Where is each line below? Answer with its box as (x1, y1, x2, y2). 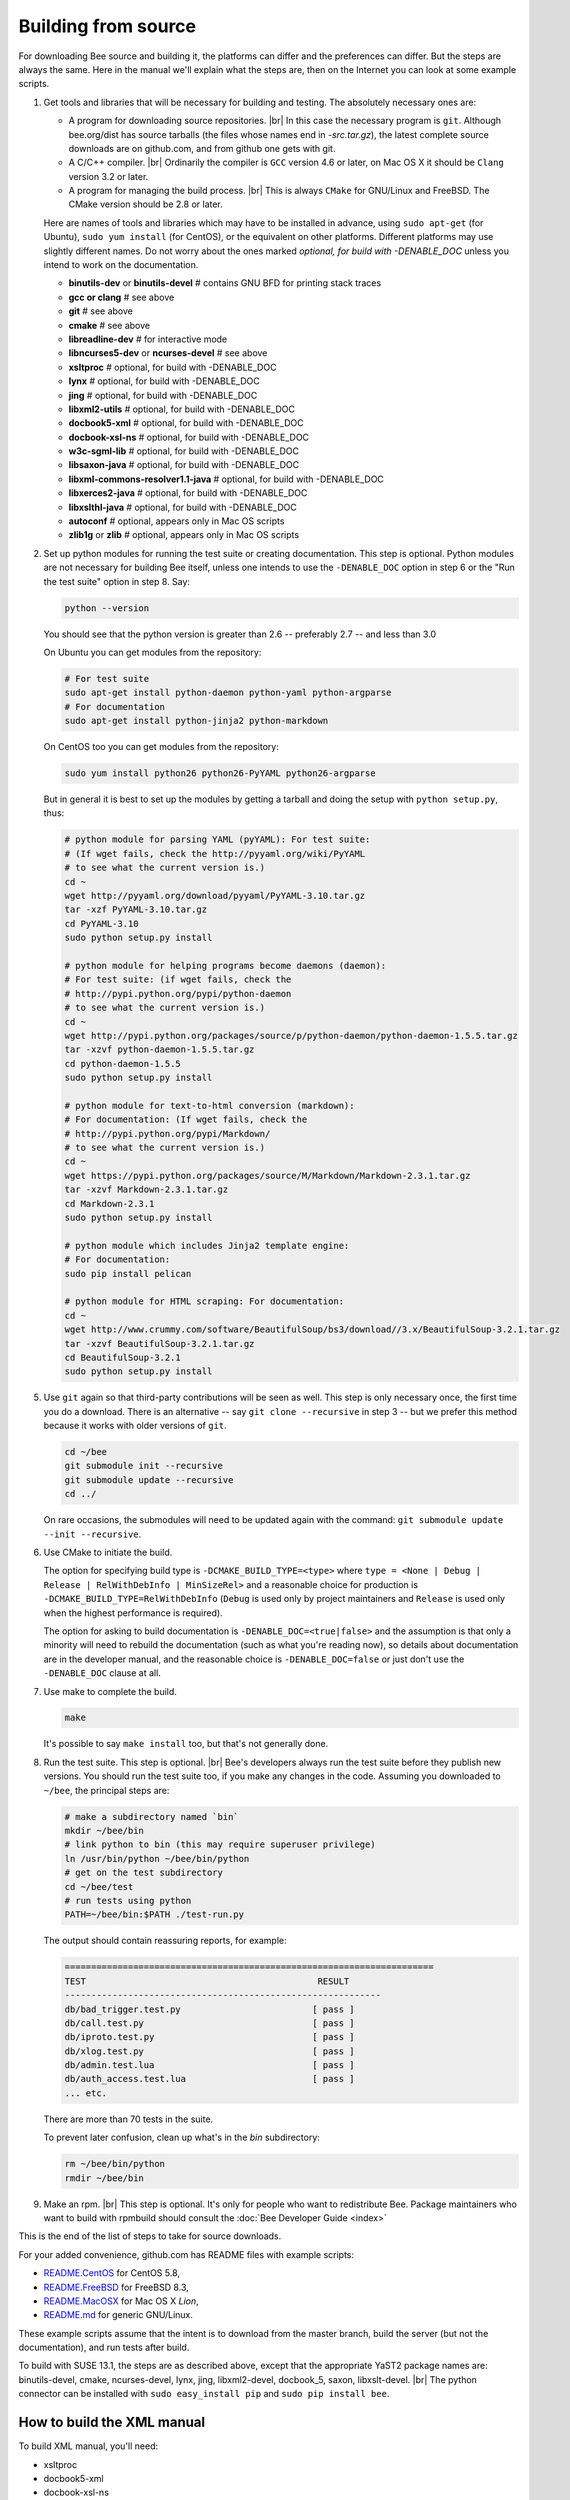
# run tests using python (64, 1895, 192, 1906)
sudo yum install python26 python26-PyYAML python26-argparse (64, 768, 376, 779)
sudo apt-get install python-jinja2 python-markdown (64, 715, 329, 727)
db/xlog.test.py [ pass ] (64, 2045, 355, 2057)
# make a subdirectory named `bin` (64, 1811, 239, 1822)
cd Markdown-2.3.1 (64, 1198, 155, 1209)
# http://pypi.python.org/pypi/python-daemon (64, 988, 292, 999)
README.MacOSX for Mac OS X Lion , (43, 2295, 199, 2307)
